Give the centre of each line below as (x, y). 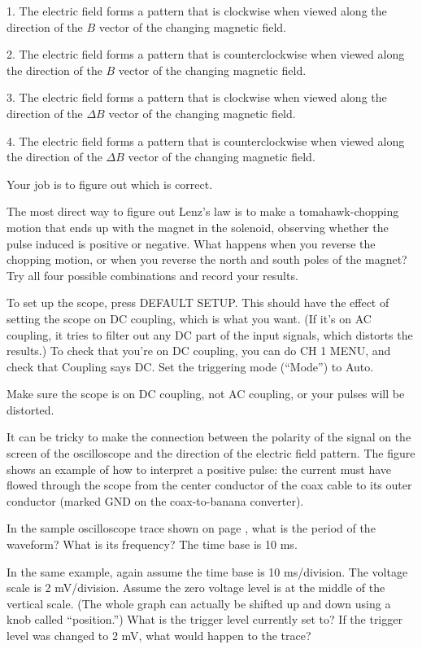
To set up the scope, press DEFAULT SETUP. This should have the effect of (198, 303)
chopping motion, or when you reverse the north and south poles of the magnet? (207, 259)
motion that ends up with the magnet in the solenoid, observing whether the (198, 227)
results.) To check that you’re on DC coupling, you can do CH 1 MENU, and (199, 351)
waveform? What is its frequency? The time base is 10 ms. (152, 544)
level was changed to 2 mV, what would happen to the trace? (159, 635)
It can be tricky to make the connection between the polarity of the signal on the (209, 437)
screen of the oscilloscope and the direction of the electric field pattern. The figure (211, 453)
